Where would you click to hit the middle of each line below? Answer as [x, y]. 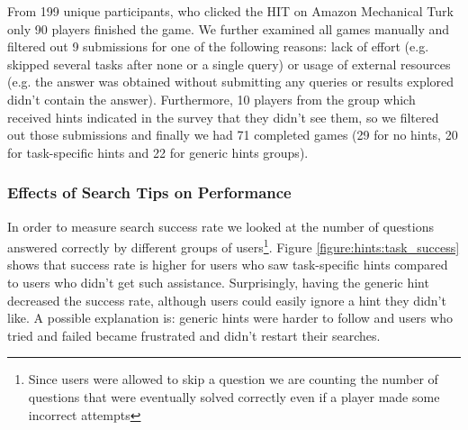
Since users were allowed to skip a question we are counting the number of [233, 379]
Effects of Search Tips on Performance [149, 192]
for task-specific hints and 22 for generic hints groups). [158, 152]
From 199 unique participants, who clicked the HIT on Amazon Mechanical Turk [230, 11]
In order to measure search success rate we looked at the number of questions [220, 226]
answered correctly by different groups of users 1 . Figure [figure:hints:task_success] [234, 246]
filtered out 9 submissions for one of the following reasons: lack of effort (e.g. [218, 46]
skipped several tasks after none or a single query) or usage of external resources [229, 64]
